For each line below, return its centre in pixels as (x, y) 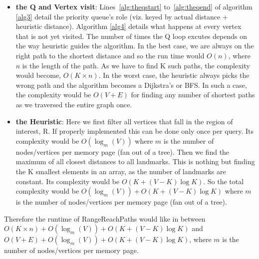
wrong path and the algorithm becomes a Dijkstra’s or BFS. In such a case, (131, 85)
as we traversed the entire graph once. (74, 104)
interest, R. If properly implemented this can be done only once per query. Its (135, 131)
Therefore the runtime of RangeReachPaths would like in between (105, 218)
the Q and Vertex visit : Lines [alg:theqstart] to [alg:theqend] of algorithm (134, 6)
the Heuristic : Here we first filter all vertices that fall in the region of (124, 121)
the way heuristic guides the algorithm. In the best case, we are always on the (135, 46)
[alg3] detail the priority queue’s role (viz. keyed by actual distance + (122, 16)
